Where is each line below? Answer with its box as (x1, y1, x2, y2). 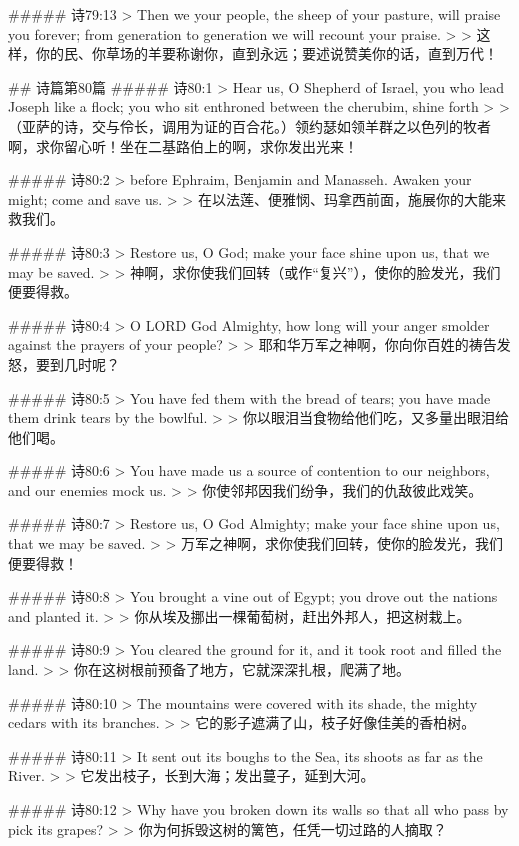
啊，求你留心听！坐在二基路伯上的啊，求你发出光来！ (8, 135, 358, 156)
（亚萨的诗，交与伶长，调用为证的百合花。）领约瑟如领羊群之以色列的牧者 (8, 115, 491, 136)
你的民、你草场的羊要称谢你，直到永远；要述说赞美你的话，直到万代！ (35, 43, 498, 64)
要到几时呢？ (35, 353, 120, 374)
